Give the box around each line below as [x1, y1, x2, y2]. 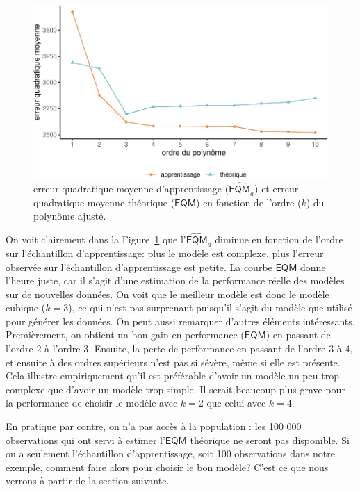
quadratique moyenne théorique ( [33, 195, 175, 209]
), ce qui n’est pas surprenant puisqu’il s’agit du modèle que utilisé [68, 300, 352, 315]
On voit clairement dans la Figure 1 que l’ [6, 232, 186, 247]
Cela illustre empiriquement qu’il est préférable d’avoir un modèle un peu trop [6, 368, 339, 383]
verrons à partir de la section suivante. [6, 473, 170, 488]
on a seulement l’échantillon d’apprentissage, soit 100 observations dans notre [6, 446, 335, 461]
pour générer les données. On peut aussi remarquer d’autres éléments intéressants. [6, 313, 355, 328]
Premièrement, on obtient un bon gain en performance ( [6, 327, 245, 342]
